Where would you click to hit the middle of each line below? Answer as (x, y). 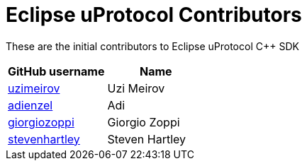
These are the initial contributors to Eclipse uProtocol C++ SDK (152, 46)
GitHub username (56, 71)
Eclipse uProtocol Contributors (154, 15)
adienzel (30, 105)
